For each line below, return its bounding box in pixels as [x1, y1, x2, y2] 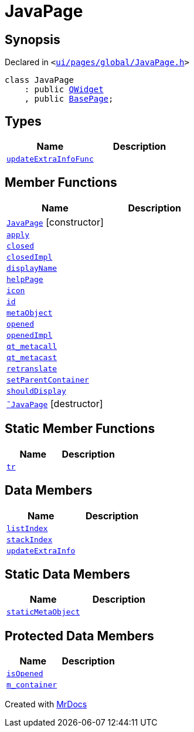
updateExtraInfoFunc [6, 155, 94, 164]
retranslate [6, 364, 57, 373]
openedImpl [6, 330, 53, 340]
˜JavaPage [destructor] [6, 397, 103, 409]
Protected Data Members [5, 628, 154, 643]
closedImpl [6, 252, 53, 261]
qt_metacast [6, 352, 57, 362]
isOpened [6, 669, 43, 679]
